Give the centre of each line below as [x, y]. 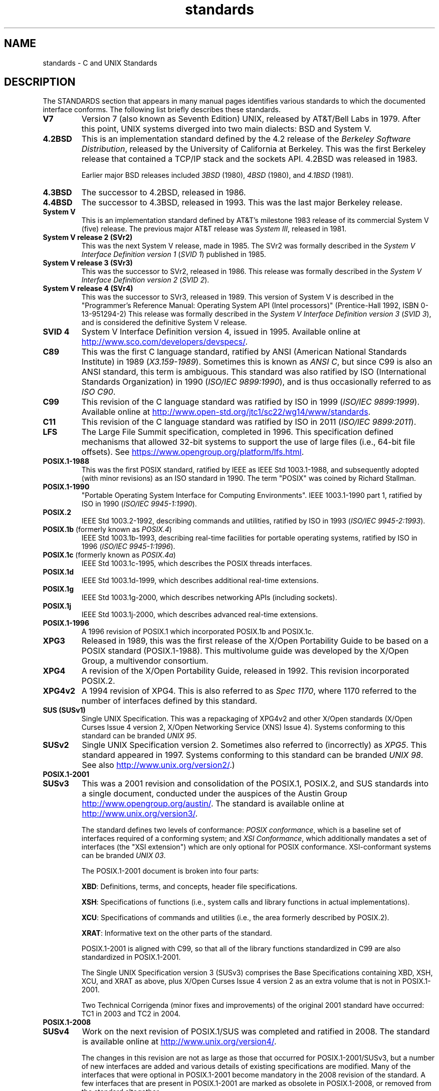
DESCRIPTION [40, 82]
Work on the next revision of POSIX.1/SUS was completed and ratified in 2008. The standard [256, 1032]
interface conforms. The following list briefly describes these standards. [162, 110]
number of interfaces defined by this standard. [169, 701]
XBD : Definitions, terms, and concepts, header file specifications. [189, 887]
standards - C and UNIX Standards [100, 63]
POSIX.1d [58, 572]
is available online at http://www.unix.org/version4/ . [179, 1042]
